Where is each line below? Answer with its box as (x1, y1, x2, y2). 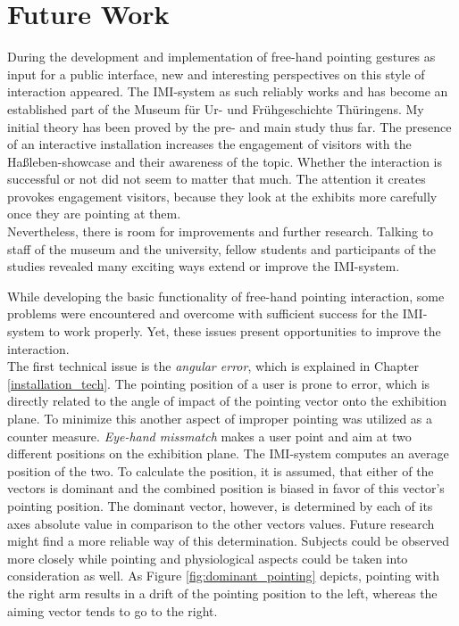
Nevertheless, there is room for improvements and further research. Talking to (7, 222, 434, 241)
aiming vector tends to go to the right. (7, 601, 218, 620)
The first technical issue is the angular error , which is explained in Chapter (7, 357, 419, 375)
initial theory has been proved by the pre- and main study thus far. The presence (7, 117, 452, 136)
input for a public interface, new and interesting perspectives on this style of (7, 64, 425, 83)
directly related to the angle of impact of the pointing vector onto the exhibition (7, 391, 447, 410)
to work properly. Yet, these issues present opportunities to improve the (48, 322, 441, 341)
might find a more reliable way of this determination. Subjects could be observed (7, 531, 450, 550)
